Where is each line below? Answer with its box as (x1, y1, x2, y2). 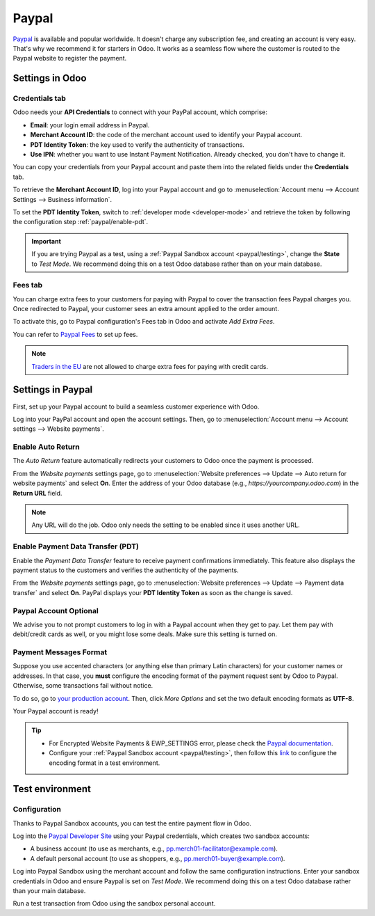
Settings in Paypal (12, 384, 93, 396)
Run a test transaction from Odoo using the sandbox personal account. (12, 899, 216, 908)
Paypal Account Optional (12, 606, 99, 615)
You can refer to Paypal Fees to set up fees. (12, 330, 138, 338)
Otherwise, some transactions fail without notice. (12, 681, 153, 690)
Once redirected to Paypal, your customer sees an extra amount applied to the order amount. (12, 305, 279, 313)
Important (31, 237, 62, 245)
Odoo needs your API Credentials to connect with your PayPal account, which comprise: (12, 108, 267, 116)
